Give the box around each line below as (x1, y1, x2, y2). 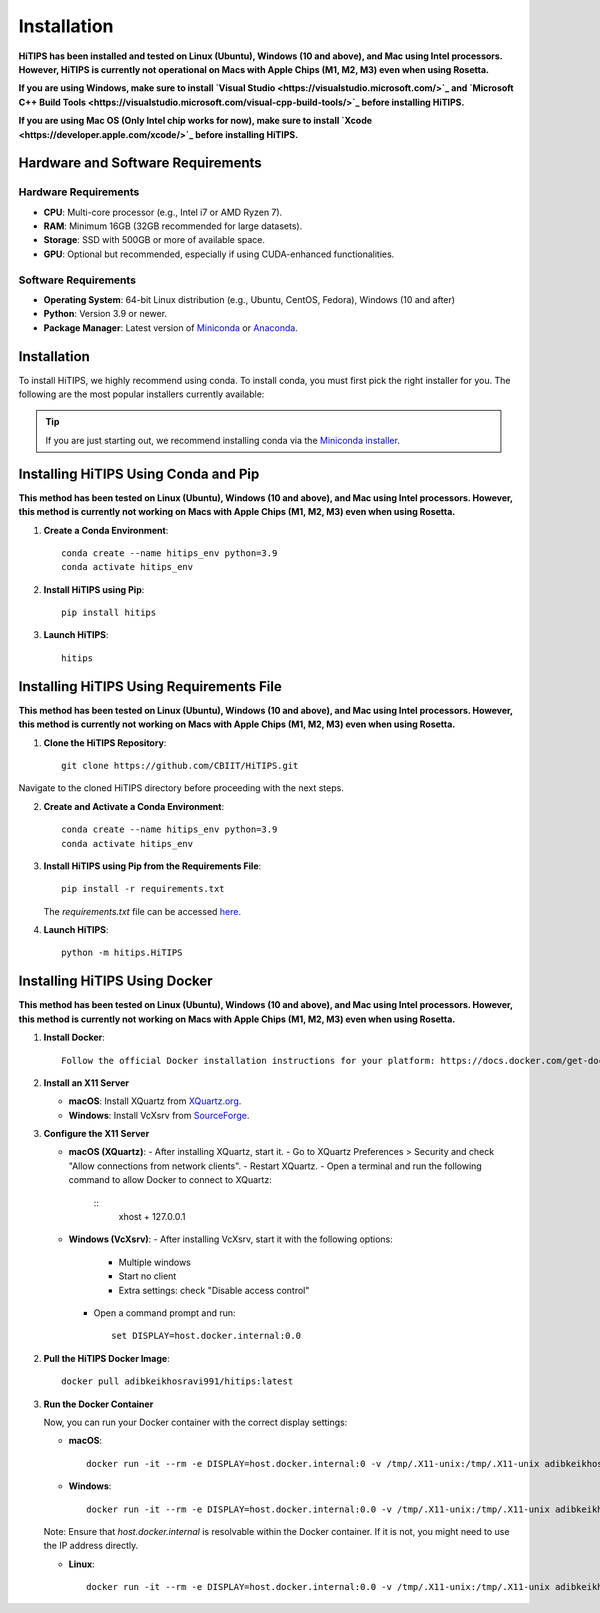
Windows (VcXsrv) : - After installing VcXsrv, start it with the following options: (68, 1233, 394, 1245)
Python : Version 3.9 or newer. (43, 308, 168, 320)
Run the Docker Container (43, 1398, 154, 1410)
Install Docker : (43, 1031, 105, 1044)
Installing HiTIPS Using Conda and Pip (18, 465, 260, 482)
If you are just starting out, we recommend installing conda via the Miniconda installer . (45, 434, 400, 446)
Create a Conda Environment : (43, 524, 169, 536)
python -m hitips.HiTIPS (61, 947, 183, 959)
